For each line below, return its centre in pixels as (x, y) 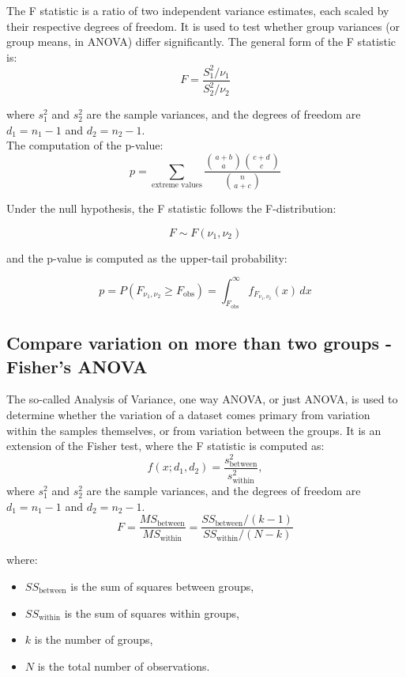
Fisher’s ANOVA (77, 366)
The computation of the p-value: (85, 145)
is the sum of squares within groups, (152, 613)
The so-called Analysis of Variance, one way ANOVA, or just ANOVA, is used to (202, 399)
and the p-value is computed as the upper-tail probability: (147, 257)
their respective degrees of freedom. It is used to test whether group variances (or (203, 26)
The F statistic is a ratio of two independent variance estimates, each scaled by (198, 10)
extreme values (177, 185)
